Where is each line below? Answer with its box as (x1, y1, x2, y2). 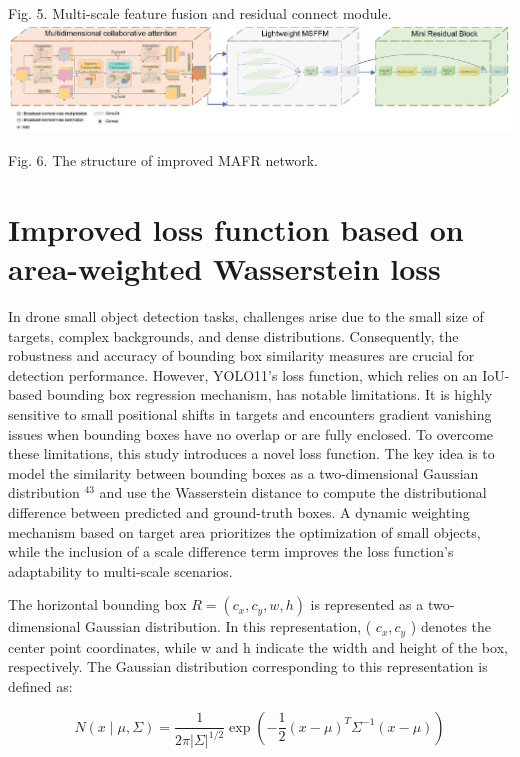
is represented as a (310, 594, 424, 615)
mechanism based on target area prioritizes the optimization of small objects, (8, 521, 481, 542)
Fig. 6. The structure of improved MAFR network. (8, 150, 318, 171)
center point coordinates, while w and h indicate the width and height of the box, (8, 636, 508, 657)
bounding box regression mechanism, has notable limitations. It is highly (46, 384, 493, 405)
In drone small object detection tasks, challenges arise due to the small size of (8, 305, 484, 326)
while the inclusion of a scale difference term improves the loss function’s (8, 541, 454, 562)
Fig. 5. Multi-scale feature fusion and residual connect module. (8, 3, 392, 23)
